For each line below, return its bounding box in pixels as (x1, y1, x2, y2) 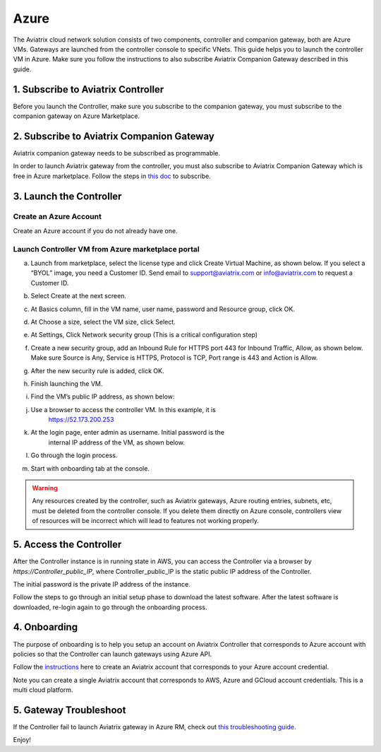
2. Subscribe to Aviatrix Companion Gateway (13, 130, 214, 142)
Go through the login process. (30, 451, 118, 459)
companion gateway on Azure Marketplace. (13, 112, 140, 120)
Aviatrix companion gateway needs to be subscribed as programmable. (13, 148, 221, 157)
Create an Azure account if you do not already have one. (13, 226, 178, 235)
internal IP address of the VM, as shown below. (48, 438, 185, 447)
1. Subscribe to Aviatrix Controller (13, 83, 164, 95)
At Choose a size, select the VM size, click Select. (30, 317, 176, 326)
